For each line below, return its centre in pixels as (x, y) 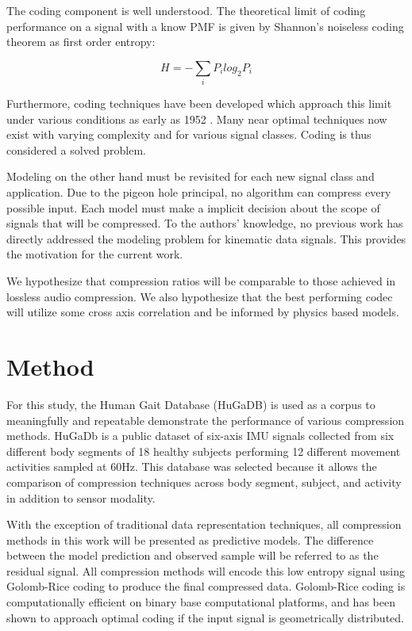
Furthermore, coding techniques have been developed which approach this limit (199, 103)
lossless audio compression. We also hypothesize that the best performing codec (200, 296)
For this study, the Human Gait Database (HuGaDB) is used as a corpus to (191, 404)
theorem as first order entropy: (81, 42)
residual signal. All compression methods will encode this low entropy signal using (206, 570)
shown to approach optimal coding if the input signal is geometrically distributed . (205, 617)
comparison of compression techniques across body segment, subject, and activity (204, 482)
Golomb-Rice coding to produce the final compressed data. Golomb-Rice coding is (206, 586)
